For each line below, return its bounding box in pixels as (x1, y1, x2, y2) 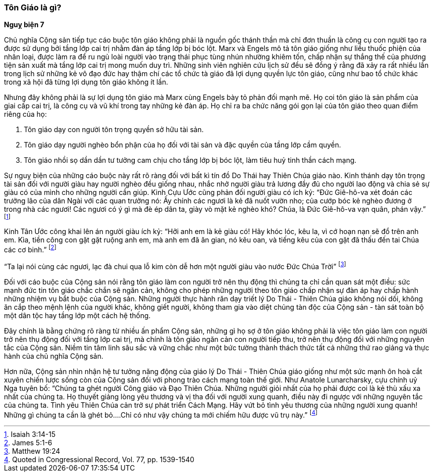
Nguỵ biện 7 (4, 20, 45, 29)
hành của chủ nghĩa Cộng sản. (4, 351, 104, 360)
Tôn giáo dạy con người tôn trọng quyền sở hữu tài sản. (24, 125, 204, 134)
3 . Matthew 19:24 (4, 447, 60, 456)
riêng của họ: (4, 110, 47, 119)
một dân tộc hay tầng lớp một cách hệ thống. (4, 311, 151, 320)
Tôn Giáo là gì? (4, 2, 61, 12)
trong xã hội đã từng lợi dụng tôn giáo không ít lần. (4, 78, 168, 87)
